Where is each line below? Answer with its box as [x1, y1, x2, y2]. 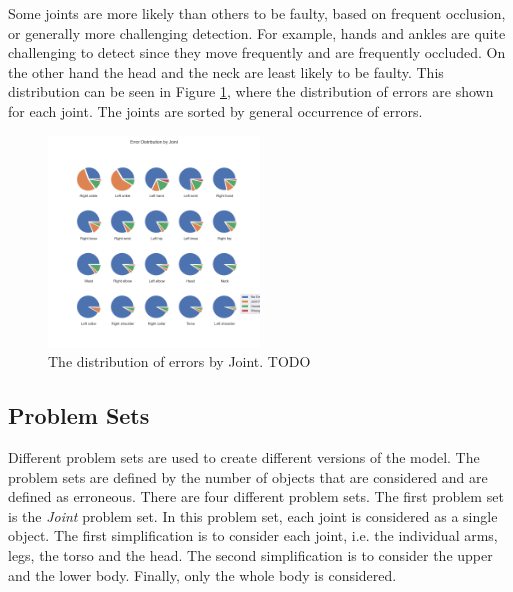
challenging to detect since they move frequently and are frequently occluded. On [8, 42, 506, 63]
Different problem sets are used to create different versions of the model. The [8, 446, 480, 467]
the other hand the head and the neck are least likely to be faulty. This [8, 61, 444, 82]
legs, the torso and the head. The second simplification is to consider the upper [8, 544, 493, 565]
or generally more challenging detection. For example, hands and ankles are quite [8, 22, 506, 43]
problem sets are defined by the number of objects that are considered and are [8, 466, 488, 487]
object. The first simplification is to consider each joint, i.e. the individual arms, [8, 525, 498, 546]
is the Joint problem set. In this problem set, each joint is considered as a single [8, 505, 498, 526]
